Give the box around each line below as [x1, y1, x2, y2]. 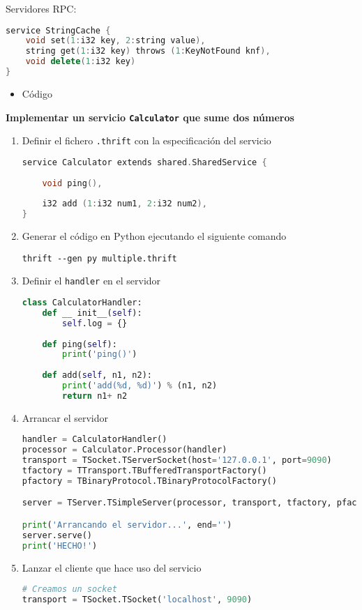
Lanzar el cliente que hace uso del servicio [22, 560, 202, 574]
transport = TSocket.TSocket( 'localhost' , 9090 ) [22, 595, 252, 605]
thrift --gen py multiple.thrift [22, 253, 177, 264]
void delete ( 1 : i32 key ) [25, 56, 136, 67]
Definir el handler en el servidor [22, 273, 161, 288]
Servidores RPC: [6, 1, 77, 15]
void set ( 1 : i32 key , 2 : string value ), [25, 36, 206, 46]
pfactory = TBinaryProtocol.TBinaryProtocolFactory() [22, 475, 277, 486]
